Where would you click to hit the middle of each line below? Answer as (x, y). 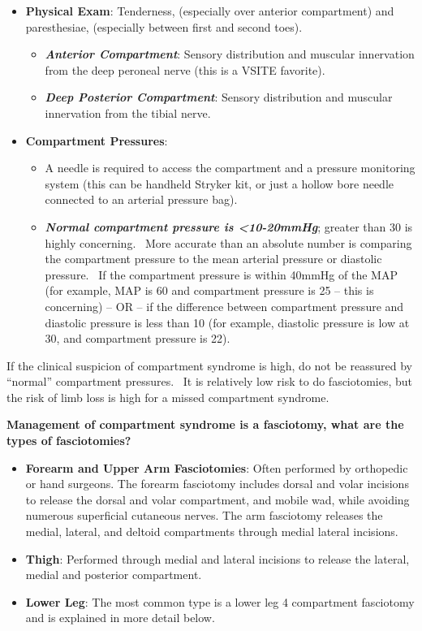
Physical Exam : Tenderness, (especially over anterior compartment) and (210, 11)
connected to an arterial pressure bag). (141, 199)
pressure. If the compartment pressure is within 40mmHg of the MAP (221, 274)
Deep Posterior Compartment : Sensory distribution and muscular (219, 97)
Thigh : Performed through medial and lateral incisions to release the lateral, (217, 558)
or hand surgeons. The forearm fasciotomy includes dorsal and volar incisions (217, 484)
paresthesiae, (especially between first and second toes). (164, 26)
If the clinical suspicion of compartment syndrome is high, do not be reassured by (209, 365)
